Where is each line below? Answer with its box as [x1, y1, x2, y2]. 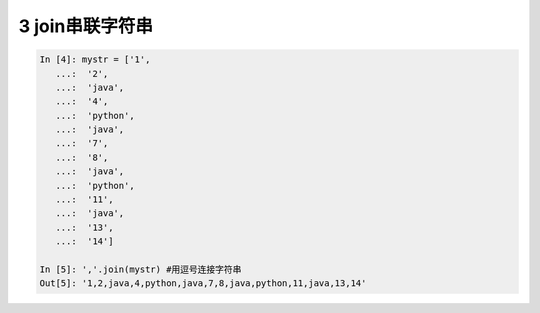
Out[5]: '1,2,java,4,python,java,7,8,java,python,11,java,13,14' [39, 278, 367, 289]
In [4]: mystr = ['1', [39, 54, 151, 65]
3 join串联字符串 [18, 15, 154, 37]
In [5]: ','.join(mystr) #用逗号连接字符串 [39, 264, 242, 275]
